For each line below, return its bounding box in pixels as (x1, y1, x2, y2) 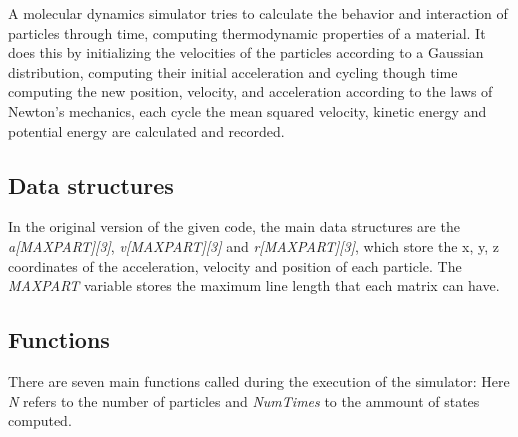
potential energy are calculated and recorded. (8, 120, 285, 141)
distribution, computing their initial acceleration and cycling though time (8, 61, 458, 82)
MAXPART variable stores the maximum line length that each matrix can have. (8, 275, 500, 296)
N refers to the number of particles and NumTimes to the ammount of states (8, 390, 480, 411)
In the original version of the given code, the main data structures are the (8, 216, 460, 237)
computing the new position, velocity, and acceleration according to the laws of (8, 81, 493, 102)
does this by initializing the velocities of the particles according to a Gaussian (8, 42, 484, 63)
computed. (8, 410, 72, 431)
